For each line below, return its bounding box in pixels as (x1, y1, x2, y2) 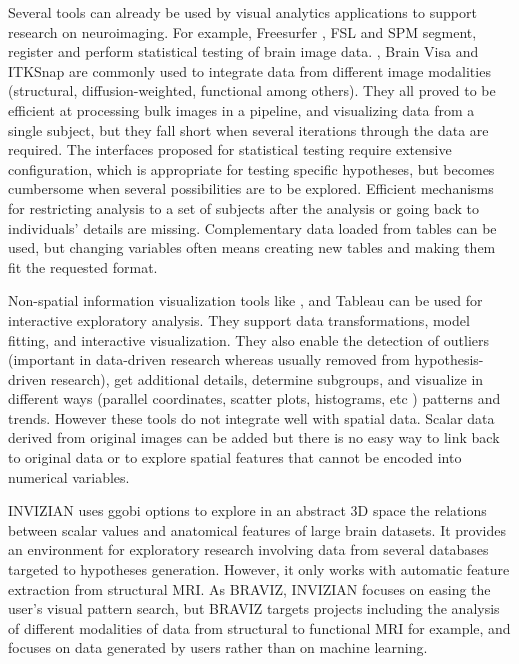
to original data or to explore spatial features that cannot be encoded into (8, 447, 462, 468)
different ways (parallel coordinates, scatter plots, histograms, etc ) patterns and (8, 388, 501, 409)
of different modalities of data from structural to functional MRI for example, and (8, 617, 511, 638)
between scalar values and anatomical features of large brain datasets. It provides (8, 519, 507, 540)
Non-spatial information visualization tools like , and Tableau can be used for (8, 290, 483, 311)
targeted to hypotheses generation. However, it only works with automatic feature (8, 559, 510, 580)
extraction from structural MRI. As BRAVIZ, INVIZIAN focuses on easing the (8, 578, 491, 599)
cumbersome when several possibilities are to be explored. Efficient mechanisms (8, 178, 494, 199)
